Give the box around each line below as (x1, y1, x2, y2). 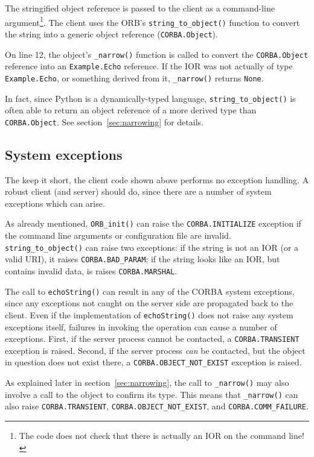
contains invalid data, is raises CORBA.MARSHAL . (5, 264, 178, 277)
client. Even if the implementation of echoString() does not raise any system (5, 308, 293, 321)
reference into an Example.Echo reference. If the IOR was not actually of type (5, 60, 293, 72)
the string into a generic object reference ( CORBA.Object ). (5, 27, 218, 40)
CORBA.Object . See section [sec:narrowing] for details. (5, 115, 203, 128)
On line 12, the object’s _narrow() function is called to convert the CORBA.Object (5, 48, 309, 60)
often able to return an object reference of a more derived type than (5, 104, 257, 116)
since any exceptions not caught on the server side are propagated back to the (5, 297, 293, 309)
